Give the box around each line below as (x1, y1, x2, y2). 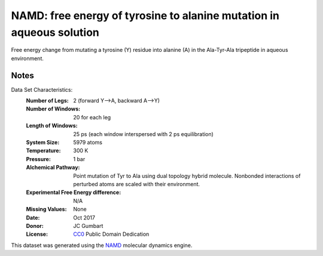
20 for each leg (73, 113, 111, 121)
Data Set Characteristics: (11, 86, 73, 93)
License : (26, 230, 48, 238)
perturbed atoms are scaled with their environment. (73, 180, 200, 187)
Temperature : (26, 147, 61, 155)
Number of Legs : (26, 97, 69, 104)
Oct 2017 (73, 214, 96, 221)
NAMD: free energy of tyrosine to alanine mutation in (11, 9, 280, 22)
